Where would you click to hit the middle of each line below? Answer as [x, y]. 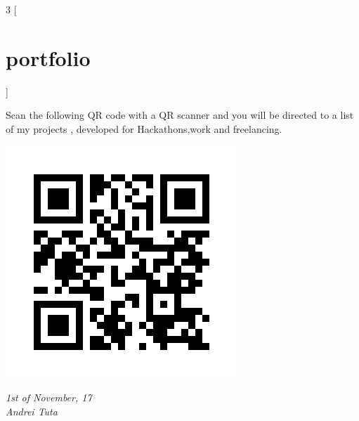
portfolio [48, 57]
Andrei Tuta [32, 411]
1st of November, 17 [49, 397]
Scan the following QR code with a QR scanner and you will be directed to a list [180, 115]
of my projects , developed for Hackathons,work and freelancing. [144, 128]
